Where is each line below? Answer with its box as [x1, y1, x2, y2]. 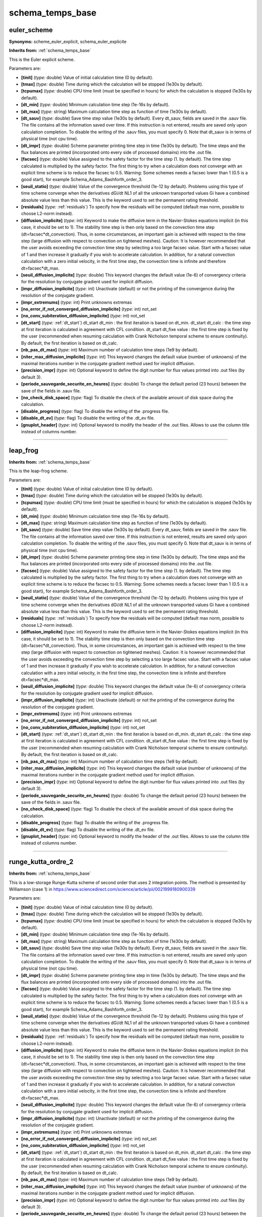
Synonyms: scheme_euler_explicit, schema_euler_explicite [9, 39, 127, 45]
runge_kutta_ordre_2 [9, 858, 74, 866]
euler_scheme [9, 26, 53, 34]
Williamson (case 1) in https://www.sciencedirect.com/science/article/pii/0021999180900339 [9, 886, 196, 892]
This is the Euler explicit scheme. [9, 56, 75, 62]
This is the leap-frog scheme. [9, 468, 68, 474]
